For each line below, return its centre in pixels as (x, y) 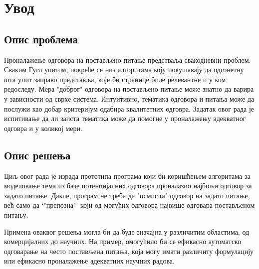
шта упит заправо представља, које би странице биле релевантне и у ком (115, 79)
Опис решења (37, 155)
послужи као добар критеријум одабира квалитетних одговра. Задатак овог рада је (129, 108)
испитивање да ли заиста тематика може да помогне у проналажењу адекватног (125, 118)
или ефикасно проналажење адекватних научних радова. (89, 261)
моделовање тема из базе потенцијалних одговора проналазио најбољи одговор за (128, 186)
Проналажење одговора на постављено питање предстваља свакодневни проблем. (128, 60)
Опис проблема (41, 39)
